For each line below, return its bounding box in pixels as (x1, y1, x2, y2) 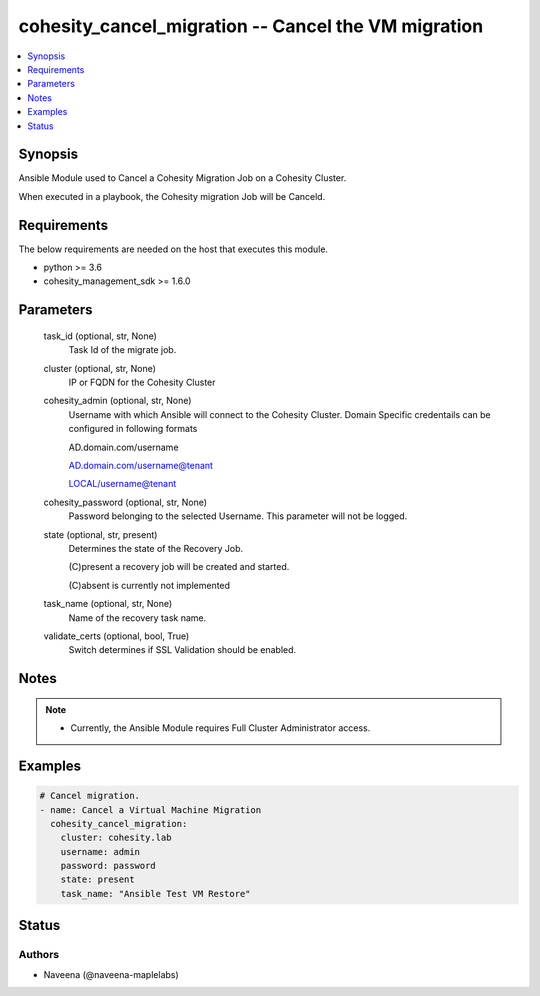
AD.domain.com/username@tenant (68, 460, 214, 472)
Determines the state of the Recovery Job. (68, 542, 244, 554)
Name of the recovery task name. (68, 611, 207, 624)
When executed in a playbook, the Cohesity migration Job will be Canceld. (18, 190, 326, 202)
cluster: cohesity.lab (60, 832, 172, 844)
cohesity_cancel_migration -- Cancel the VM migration (18, 15, 484, 37)
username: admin (60, 846, 140, 857)
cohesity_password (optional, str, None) (43, 496, 208, 508)
